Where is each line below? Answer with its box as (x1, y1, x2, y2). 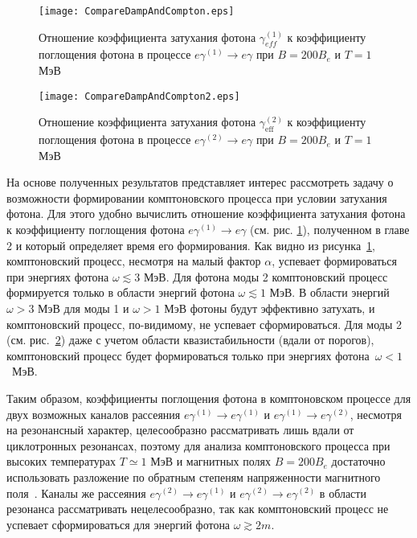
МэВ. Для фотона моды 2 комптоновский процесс (143, 268, 388, 285)
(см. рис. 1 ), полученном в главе (250, 221, 410, 238)
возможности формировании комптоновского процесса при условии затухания (6, 189, 387, 206)
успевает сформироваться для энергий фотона (6, 515, 231, 532)
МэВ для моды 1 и (38, 300, 129, 317)
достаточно (331, 453, 386, 470)
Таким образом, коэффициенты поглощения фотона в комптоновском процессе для (6, 390, 411, 406)
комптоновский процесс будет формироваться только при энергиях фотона (6, 347, 370, 363)
